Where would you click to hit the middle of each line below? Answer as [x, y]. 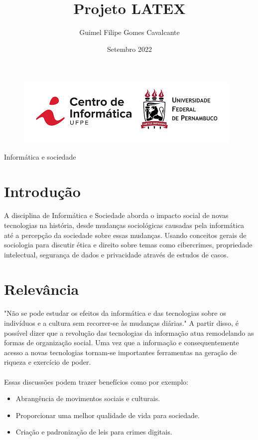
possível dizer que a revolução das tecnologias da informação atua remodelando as [129, 332]
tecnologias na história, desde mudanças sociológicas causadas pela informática [124, 225]
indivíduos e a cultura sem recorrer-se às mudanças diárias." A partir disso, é [121, 323]
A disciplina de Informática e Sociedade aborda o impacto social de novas [116, 215]
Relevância [42, 289]
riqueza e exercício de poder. [48, 362]
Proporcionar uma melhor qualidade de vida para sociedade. [108, 415]
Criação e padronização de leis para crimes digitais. [94, 432]
